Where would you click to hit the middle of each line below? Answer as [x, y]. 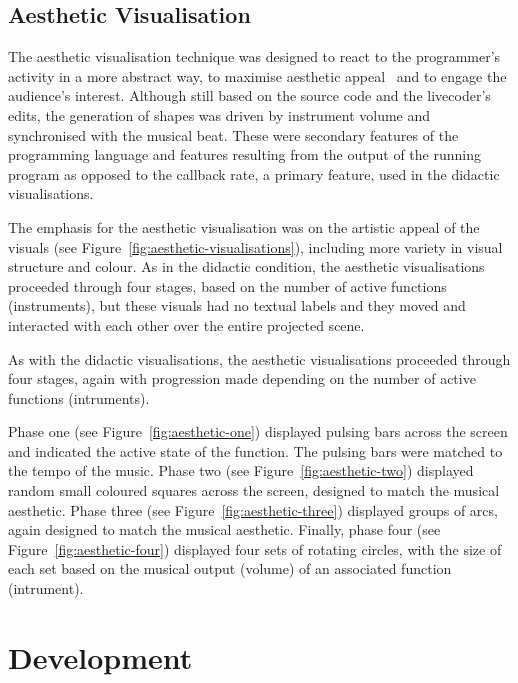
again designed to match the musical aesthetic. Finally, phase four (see [224, 529]
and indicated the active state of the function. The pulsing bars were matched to [255, 450]
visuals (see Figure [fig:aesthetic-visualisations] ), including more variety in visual [255, 246]
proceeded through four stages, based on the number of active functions [227, 285]
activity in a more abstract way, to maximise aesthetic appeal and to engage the [257, 75]
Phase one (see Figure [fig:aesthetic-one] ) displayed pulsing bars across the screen [258, 431]
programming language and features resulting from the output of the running [244, 154]
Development [100, 656]
